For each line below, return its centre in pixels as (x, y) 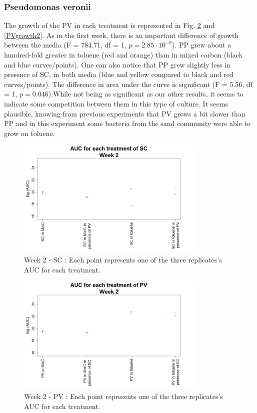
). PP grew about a (201, 45)
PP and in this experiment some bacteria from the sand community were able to (127, 123)
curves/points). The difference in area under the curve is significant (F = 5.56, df (128, 84)
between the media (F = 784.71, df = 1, (65, 45)
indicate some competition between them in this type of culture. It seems (116, 103)
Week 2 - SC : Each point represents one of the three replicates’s (123, 260)
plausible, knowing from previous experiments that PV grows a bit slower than (125, 113)
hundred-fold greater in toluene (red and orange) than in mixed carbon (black (123, 54)
